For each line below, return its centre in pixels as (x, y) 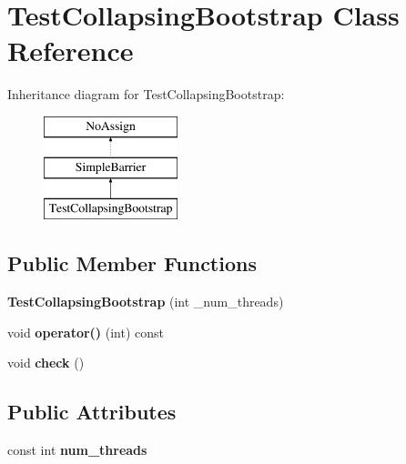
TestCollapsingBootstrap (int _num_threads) (146, 302)
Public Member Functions (132, 263)
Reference (71, 50)
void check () (46, 363)
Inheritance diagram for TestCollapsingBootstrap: (146, 94)
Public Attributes (92, 412)
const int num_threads (77, 450)
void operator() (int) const (86, 332)
